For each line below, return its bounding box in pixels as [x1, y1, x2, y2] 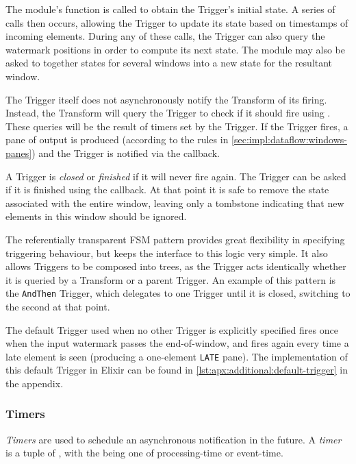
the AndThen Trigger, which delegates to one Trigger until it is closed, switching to [5, 286, 351, 300]
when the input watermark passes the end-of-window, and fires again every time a [5, 336, 349, 350]
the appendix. [5, 376, 64, 390]
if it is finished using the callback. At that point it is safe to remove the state [5, 182, 329, 197]
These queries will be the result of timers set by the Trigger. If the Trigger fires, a [5, 119, 348, 133]
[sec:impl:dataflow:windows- [231, 132, 348, 147]
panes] [5, 145, 32, 160]
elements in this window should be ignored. [5, 209, 187, 223]
